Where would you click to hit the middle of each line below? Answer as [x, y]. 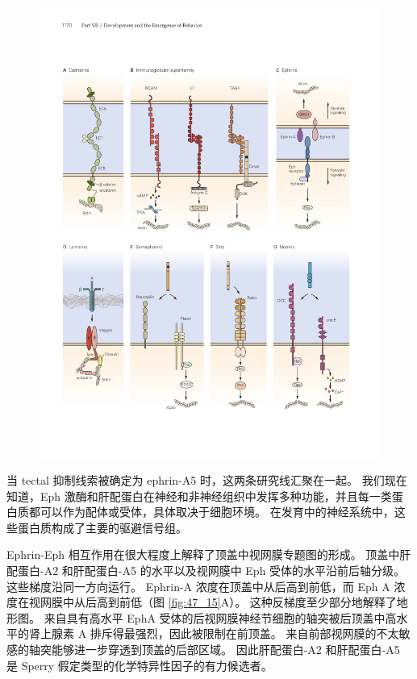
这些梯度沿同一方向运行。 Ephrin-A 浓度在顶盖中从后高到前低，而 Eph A [198, 586]
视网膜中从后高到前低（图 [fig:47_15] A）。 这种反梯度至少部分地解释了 [213, 602]
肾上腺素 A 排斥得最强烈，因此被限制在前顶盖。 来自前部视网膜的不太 [214, 633]
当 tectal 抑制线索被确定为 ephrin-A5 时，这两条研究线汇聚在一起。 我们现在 [207, 480]
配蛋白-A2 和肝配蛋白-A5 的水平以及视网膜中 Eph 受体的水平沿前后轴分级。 [206, 571]
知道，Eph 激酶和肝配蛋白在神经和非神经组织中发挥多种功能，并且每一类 [199, 496]
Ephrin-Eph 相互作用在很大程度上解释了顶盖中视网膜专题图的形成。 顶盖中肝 [209, 554]
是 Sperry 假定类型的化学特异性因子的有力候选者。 [140, 665]
